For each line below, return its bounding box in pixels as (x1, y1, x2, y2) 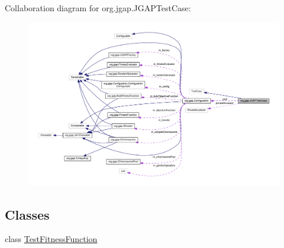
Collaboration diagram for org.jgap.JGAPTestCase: (5, 2, 191, 14)
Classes (5, 205, 50, 223)
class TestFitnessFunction (5, 233, 98, 245)
